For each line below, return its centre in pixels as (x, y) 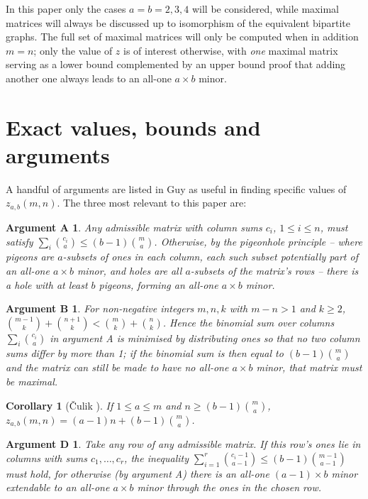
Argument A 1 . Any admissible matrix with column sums (134, 227)
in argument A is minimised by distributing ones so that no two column (205, 338)
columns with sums (46, 457)
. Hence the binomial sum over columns (249, 322)
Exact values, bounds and (133, 127)
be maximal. (32, 382)
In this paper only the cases (66, 9)
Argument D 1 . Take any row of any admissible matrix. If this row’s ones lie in (183, 444)
